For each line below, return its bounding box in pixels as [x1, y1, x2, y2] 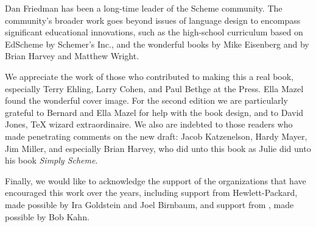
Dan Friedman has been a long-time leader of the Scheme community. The [5, 2, 283, 14]
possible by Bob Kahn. [5, 210, 90, 223]
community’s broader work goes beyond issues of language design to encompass [5, 13, 301, 26]
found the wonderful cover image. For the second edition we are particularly [5, 94, 288, 107]
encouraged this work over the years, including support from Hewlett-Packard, [5, 186, 298, 199]
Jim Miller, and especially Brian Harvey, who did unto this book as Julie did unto [5, 142, 311, 154]
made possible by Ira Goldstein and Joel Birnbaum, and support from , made [5, 198, 294, 211]
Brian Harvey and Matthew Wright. [5, 49, 139, 62]
